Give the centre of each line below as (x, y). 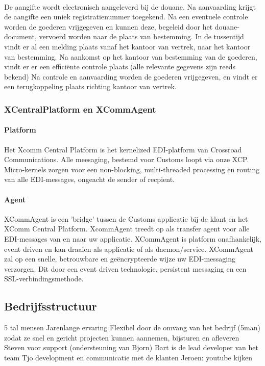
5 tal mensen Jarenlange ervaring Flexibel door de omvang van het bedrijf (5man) (132, 328)
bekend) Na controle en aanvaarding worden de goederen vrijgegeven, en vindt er (131, 76)
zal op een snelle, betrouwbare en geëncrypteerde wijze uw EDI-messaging (120, 259)
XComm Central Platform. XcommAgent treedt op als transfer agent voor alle (127, 229)
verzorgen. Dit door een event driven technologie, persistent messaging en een (125, 268)
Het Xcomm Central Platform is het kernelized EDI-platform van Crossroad (123, 149)
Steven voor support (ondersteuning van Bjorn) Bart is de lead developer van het (131, 347)
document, (20, 36)
